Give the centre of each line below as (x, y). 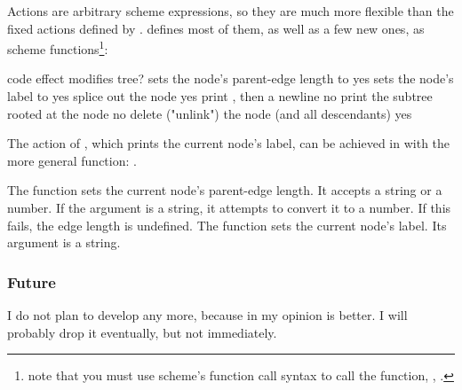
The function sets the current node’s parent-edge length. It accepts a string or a (225, 190)
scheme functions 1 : (58, 47)
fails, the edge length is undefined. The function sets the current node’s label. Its (227, 225)
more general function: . (72, 160)
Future (32, 281)
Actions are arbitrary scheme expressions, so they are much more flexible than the (231, 11)
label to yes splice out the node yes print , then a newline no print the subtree (220, 96)
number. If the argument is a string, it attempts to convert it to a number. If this (229, 207)
